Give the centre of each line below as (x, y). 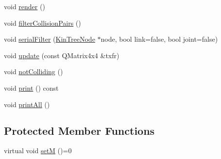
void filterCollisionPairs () (42, 23)
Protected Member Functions (79, 130)
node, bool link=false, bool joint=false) (159, 39)
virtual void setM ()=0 (38, 151)
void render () (25, 6)
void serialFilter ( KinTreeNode (50, 39)
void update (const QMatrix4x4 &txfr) (62, 55)
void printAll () (27, 104)
